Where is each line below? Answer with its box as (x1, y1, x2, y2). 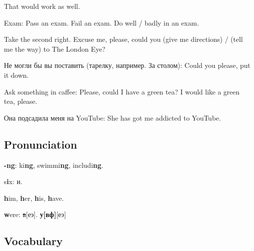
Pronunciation (4, 136, 77, 152)
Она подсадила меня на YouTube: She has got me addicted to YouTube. (4, 112, 221, 123)
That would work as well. (4, 1, 80, 11)
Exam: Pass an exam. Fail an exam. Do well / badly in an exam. (4, 17, 199, 28)
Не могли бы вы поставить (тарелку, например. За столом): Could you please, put (4, 60, 251, 70)
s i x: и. (4, 176, 23, 187)
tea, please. (4, 96, 37, 106)
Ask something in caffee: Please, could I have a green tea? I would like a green (4, 86, 240, 96)
